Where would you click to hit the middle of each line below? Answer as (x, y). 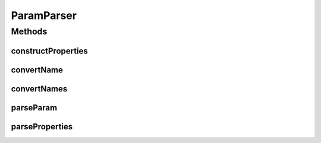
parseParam (34, 108)
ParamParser (44, 15)
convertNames (39, 89)
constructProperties (50, 51)
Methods (29, 31)
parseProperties (42, 127)
